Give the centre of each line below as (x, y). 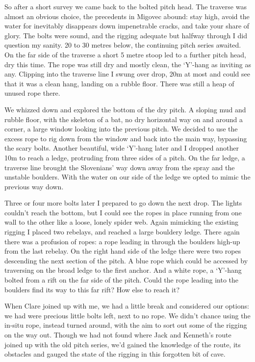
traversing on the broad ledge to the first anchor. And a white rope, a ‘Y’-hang (123, 270)
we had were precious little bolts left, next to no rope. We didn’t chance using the (127, 315)
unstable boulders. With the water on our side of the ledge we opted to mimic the (127, 177)
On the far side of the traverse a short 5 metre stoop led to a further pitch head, (125, 54)
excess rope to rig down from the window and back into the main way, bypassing (126, 138)
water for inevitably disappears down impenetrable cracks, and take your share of (127, 26)
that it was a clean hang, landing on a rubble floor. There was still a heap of (119, 83)
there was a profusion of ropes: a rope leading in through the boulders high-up (122, 241)
